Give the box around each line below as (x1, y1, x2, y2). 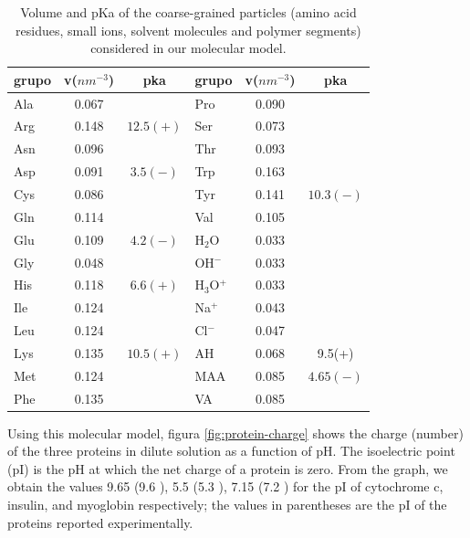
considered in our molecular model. (90, 38, 287, 58)
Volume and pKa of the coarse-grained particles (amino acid (20, 3, 357, 21)
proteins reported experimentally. (7, 512, 193, 532)
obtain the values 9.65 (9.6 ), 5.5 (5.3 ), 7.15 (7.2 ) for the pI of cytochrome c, (7, 477, 444, 496)
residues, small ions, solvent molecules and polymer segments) (16, 20, 361, 39)
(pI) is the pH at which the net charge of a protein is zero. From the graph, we (7, 459, 448, 478)
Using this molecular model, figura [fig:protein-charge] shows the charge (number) (7, 423, 464, 442)
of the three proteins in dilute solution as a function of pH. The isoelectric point (7, 441, 455, 460)
